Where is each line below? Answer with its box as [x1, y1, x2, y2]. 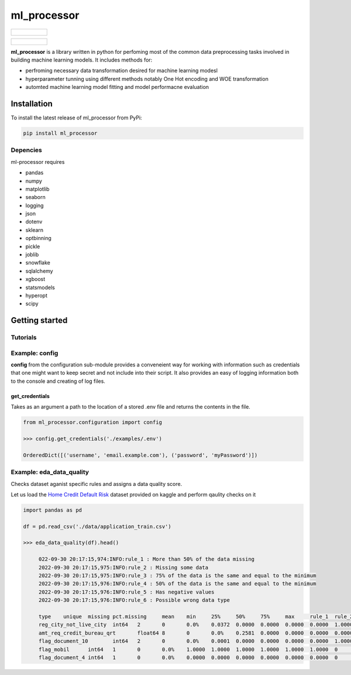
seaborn [25, 194, 46, 201]
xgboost [25, 276, 46, 283]
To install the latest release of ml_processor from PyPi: [11, 114, 143, 121]
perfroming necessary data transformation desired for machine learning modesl [25, 67, 218, 74]
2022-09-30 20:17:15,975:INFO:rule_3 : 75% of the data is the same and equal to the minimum [38, 573, 316, 579]
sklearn [25, 226, 44, 234]
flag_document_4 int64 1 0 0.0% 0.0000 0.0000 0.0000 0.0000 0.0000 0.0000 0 [38, 654, 338, 661]
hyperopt [25, 292, 48, 299]
